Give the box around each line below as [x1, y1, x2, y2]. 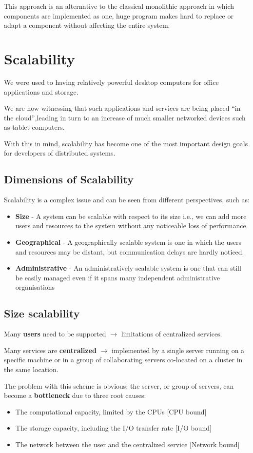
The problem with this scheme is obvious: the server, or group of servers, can [4, 380, 234, 391]
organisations [15, 282, 55, 292]
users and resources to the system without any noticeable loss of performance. [15, 220, 248, 231]
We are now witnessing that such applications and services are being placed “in [4, 103, 241, 113]
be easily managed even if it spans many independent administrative [15, 272, 220, 282]
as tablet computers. [4, 122, 65, 132]
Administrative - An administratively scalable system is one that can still [15, 263, 241, 273]
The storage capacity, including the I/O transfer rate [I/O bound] [15, 423, 212, 433]
